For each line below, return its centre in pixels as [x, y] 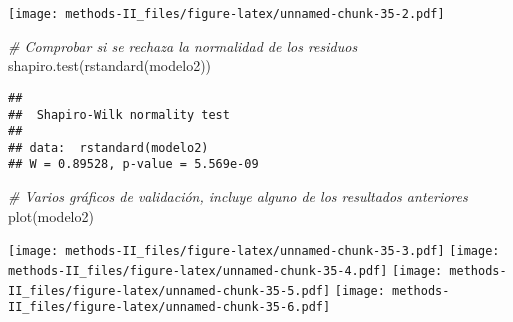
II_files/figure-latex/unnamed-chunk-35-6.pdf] [169, 307]
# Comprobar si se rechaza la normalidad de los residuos [183, 45]
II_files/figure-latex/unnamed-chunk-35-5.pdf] [169, 290]
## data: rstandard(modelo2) [108, 147]
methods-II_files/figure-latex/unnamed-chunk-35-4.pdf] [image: [225, 270]
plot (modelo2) [51, 215]
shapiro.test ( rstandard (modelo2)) [110, 65]
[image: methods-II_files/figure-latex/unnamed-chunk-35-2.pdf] [226, 14]
